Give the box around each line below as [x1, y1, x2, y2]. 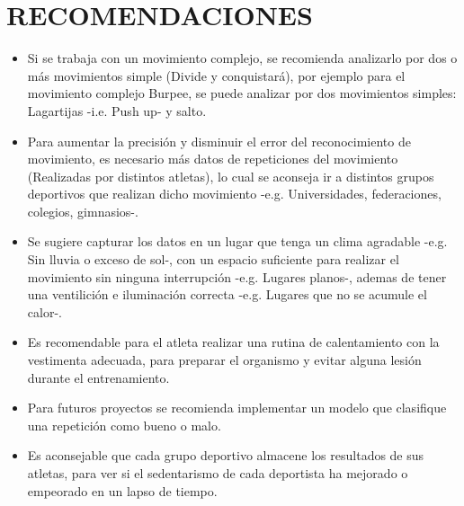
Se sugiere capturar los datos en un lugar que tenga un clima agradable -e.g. [27, 232, 448, 251]
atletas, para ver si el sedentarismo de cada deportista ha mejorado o [27, 464, 408, 482]
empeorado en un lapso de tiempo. [27, 481, 218, 500]
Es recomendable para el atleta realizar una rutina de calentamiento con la [27, 333, 440, 351]
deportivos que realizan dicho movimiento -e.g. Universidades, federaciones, [27, 184, 442, 203]
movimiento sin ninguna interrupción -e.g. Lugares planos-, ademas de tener [27, 267, 447, 286]
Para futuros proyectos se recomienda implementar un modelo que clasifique [27, 398, 447, 417]
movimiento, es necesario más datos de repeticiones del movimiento [27, 149, 398, 168]
